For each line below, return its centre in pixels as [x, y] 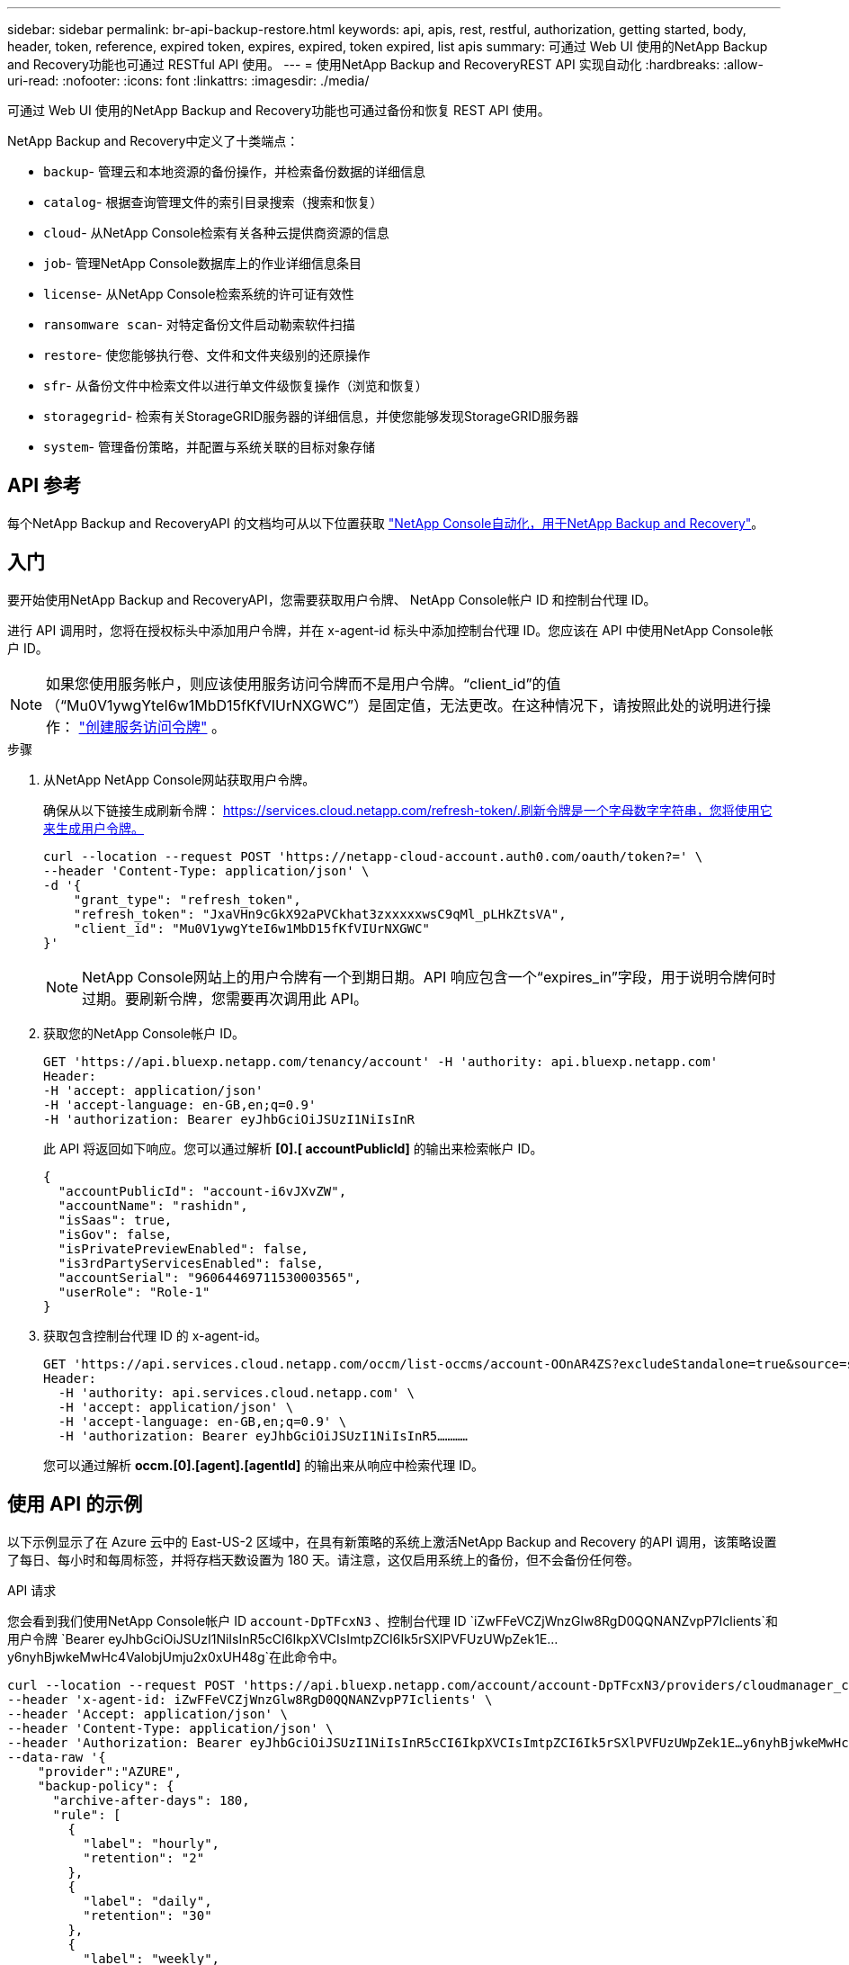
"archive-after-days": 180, [151, 1800]
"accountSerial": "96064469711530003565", [210, 1277]
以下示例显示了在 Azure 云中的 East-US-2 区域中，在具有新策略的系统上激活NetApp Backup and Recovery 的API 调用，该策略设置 [392, 1541]
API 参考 [45, 486]
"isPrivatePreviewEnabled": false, [183, 1248]
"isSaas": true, [115, 1220]
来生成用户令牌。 [94, 828]
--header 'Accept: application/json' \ [147, 1714]
